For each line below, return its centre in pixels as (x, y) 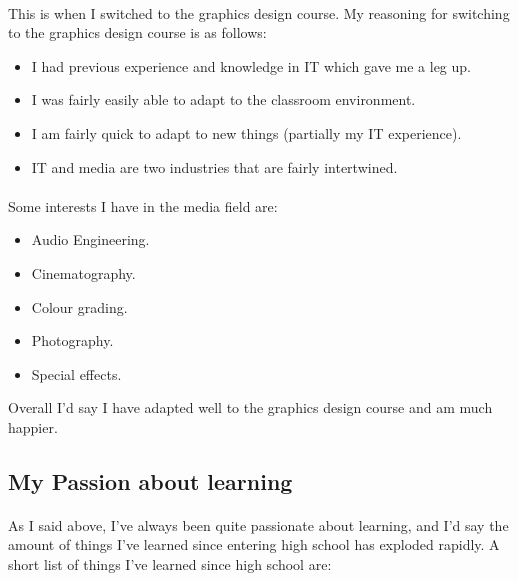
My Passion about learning (150, 480)
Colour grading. (79, 306)
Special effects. (76, 373)
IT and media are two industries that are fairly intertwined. (214, 166)
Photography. (72, 340)
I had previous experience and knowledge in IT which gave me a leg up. (251, 65)
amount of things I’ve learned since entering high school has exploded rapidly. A (254, 544)
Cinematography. (83, 272)
